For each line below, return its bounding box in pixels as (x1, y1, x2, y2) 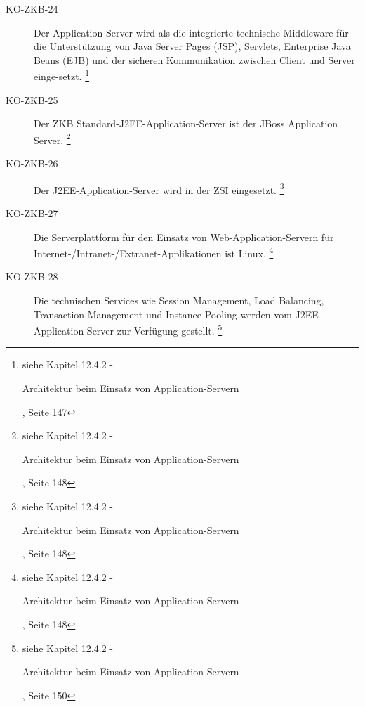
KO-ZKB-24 (6, 1, 58, 15)
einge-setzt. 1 (34, 67, 90, 84)
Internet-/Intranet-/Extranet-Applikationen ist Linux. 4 (34, 244, 274, 260)
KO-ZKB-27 (6, 205, 58, 220)
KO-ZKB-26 (6, 156, 58, 171)
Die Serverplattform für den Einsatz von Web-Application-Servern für (34, 229, 334, 244)
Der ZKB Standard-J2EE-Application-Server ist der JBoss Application (34, 116, 338, 131)
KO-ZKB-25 (6, 92, 58, 107)
